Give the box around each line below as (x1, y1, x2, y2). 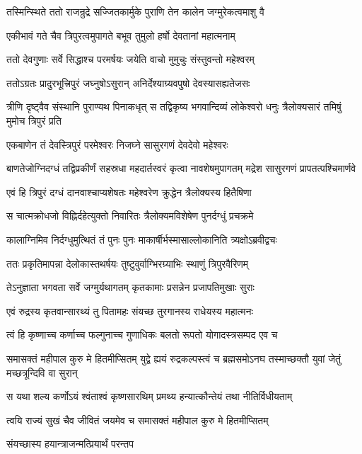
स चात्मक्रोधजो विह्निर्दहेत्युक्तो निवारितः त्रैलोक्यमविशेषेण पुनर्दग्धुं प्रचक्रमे (6, 208, 254, 223)
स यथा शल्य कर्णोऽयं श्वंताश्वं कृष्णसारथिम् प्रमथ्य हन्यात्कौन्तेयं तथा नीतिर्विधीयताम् (6, 389, 293, 404)
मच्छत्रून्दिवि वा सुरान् (6, 365, 78, 380)
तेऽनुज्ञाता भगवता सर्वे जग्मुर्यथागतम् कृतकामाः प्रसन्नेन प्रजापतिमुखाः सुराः (6, 280, 255, 295)
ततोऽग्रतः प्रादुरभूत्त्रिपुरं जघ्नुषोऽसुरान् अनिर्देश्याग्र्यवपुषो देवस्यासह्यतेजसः (6, 75, 250, 90)
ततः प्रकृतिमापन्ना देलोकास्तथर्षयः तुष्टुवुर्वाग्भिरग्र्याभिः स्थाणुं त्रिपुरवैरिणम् (6, 256, 249, 271)
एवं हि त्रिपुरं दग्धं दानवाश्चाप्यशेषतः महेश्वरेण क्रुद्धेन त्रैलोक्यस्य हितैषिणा (6, 184, 252, 199)
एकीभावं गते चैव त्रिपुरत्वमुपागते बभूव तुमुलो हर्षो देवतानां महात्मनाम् (6, 28, 235, 42)
